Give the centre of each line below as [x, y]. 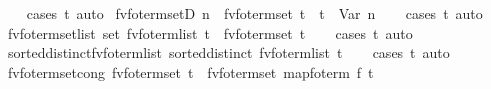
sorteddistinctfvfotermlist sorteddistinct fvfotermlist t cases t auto [228, 52]
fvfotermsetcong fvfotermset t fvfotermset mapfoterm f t [190, 71]
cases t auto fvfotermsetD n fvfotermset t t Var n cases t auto [254, 13]
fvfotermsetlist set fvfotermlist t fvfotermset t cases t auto [210, 32]
